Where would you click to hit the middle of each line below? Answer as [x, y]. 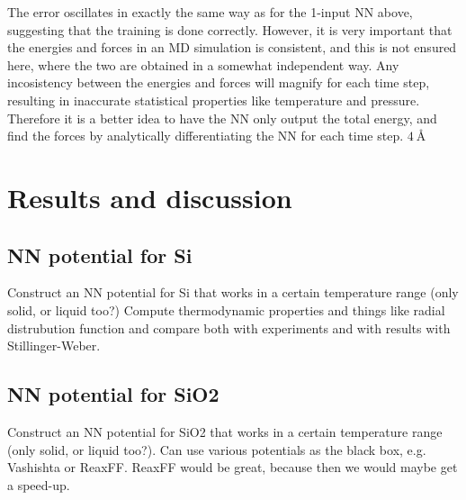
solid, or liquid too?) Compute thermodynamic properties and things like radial [226, 309]
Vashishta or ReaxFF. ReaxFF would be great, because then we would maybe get [233, 467]
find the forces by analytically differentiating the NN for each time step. [206, 136]
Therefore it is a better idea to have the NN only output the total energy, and [222, 118]
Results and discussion [150, 197]
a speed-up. [39, 484]
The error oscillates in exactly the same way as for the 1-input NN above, [210, 12]
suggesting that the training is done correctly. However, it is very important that [230, 29]
